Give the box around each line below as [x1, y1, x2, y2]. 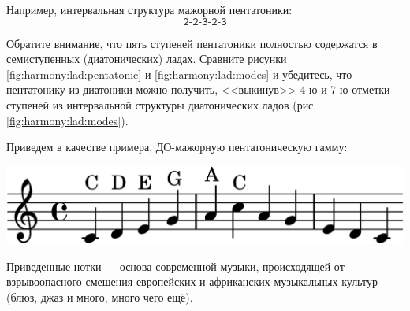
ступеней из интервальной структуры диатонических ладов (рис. [6, 96, 317, 113]
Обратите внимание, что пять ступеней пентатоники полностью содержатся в [6, 35, 378, 51]
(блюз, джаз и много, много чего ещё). [6, 289, 193, 305]
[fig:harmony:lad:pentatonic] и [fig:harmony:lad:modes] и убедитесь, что [6, 65, 352, 82]
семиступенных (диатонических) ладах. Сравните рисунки [6, 50, 287, 67]
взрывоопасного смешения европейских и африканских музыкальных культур [6, 273, 378, 290]
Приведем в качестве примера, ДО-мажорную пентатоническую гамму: [6, 139, 348, 155]
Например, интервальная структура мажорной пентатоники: [6, 2, 293, 17]
